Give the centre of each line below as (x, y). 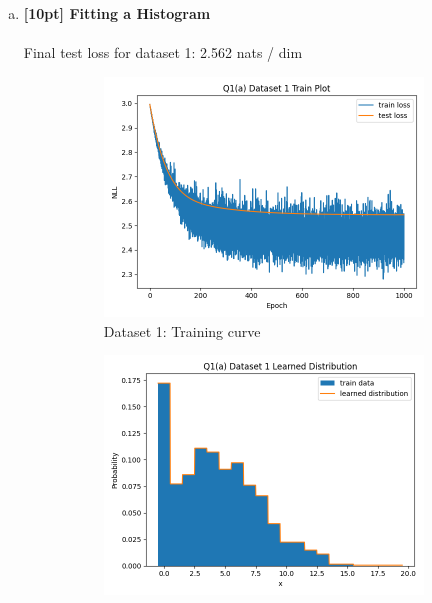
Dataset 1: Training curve (182, 330)
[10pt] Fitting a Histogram (117, 13)
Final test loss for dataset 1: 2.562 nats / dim (163, 52)
